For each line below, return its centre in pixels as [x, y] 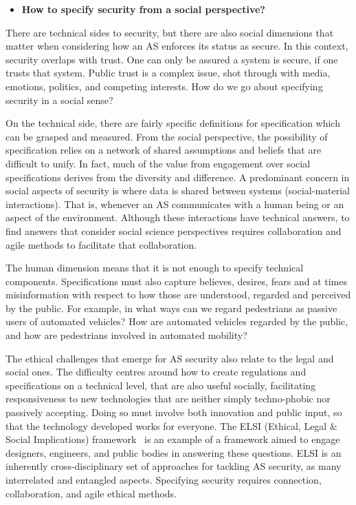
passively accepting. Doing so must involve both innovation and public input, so [174, 412]
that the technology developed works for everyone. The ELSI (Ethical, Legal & [171, 425]
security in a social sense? [59, 100]
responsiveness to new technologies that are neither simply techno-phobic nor [168, 399]
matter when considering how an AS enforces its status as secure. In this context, [177, 46]
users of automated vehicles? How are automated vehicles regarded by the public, [177, 321]
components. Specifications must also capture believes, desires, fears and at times [176, 281]
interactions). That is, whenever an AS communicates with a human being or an [175, 204]
